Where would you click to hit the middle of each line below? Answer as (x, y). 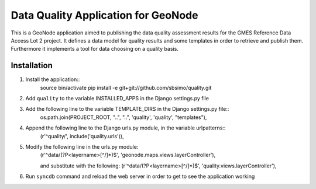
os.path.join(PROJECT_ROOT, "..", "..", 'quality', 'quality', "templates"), (123, 117)
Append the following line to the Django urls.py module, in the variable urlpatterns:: (126, 128)
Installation (32, 66)
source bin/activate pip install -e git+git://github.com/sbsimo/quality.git (126, 87)
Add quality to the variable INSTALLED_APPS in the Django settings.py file (117, 99)
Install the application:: (53, 79)
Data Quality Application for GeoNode (104, 15)
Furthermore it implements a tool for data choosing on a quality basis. (95, 49)
